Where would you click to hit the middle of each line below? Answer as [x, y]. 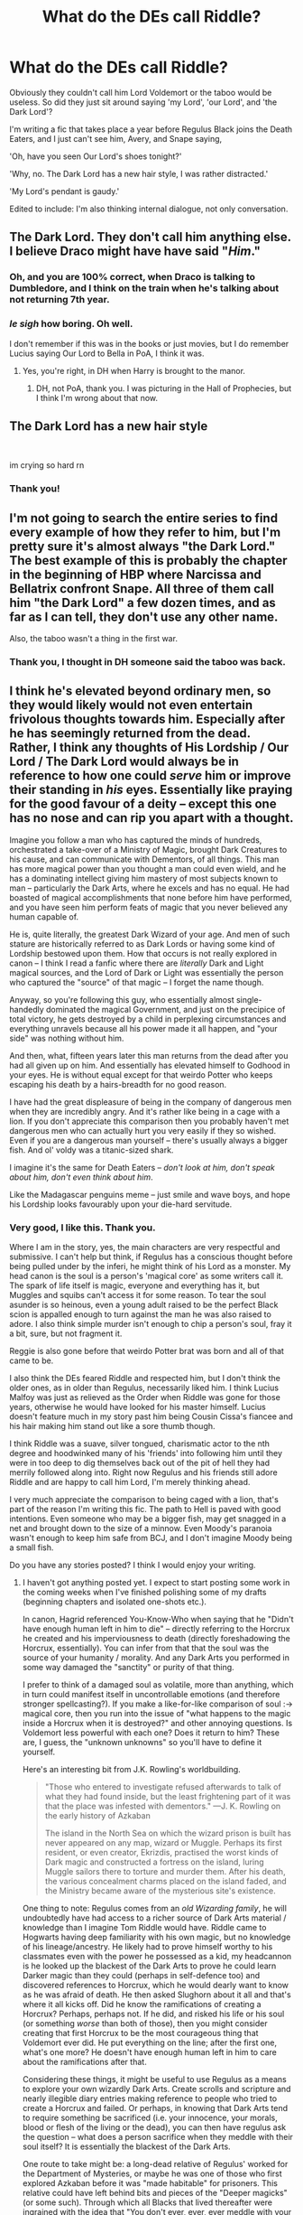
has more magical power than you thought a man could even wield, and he [148, 868]
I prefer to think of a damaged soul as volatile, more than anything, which [158, 1685]
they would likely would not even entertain [131, 705]
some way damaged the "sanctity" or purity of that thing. [128, 1668]
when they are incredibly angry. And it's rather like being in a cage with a [145, 1111]
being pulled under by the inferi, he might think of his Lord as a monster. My [150, 1266]
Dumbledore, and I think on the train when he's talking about [144, 288]
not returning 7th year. [60, 300]
